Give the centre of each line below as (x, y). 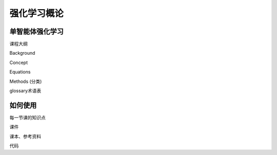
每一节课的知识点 (27, 117)
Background (22, 53)
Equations (20, 72)
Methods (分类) (26, 81)
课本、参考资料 (25, 136)
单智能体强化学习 (36, 31)
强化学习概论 (37, 13)
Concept (19, 62)
